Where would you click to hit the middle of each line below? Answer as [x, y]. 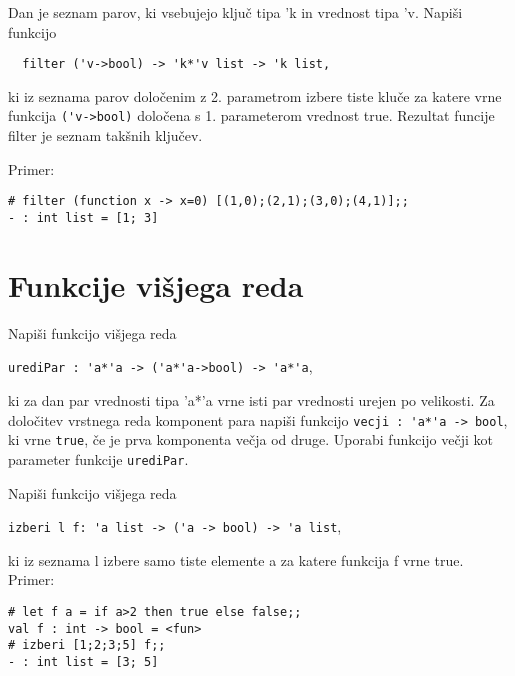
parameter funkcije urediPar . [98, 458]
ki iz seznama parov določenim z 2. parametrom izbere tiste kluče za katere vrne [255, 95]
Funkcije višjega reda [156, 284]
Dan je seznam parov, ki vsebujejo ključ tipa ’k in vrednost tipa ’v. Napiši [235, 12]
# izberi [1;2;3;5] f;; [87, 645]
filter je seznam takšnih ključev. [105, 135]
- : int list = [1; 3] [83, 217]
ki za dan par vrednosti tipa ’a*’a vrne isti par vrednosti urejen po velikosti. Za [251, 399]
